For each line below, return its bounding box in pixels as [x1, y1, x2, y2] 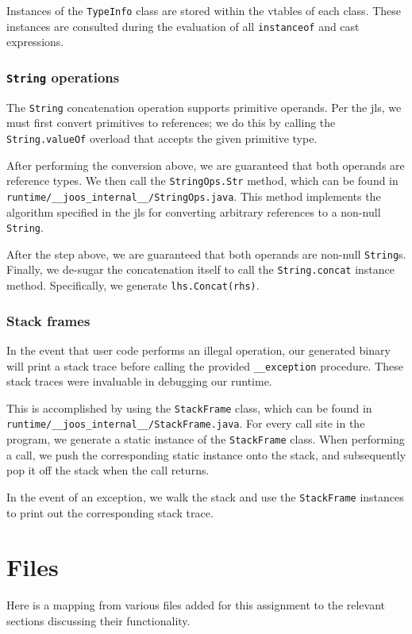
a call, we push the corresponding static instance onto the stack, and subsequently [6, 446, 406, 463]
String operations [6, 67, 120, 86]
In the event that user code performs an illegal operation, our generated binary [6, 341, 391, 358]
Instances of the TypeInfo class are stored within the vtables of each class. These [6, 2, 402, 18]
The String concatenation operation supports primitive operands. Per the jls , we [6, 98, 402, 115]
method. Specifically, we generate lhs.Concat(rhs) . [6, 277, 260, 294]
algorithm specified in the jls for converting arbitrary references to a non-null [6, 203, 381, 220]
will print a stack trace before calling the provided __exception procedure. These [6, 357, 403, 374]
